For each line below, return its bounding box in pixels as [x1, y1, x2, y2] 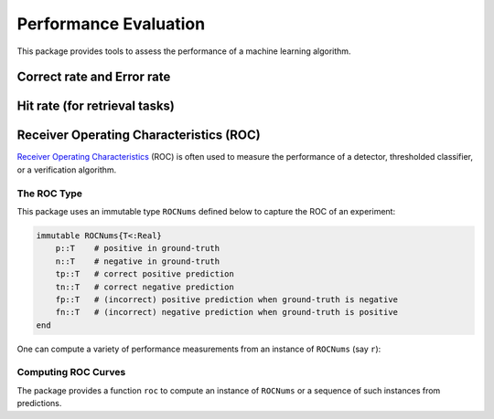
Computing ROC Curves [16, 366, 126, 379]
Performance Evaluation [16, 14, 206, 34]
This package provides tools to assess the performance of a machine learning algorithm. [16, 46, 351, 57]
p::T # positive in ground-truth [55, 243, 220, 254]
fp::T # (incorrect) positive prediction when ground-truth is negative [55, 294, 398, 305]
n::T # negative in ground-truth [55, 256, 220, 267]
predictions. [16, 398, 62, 409]
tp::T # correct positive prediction [55, 269, 235, 279]
